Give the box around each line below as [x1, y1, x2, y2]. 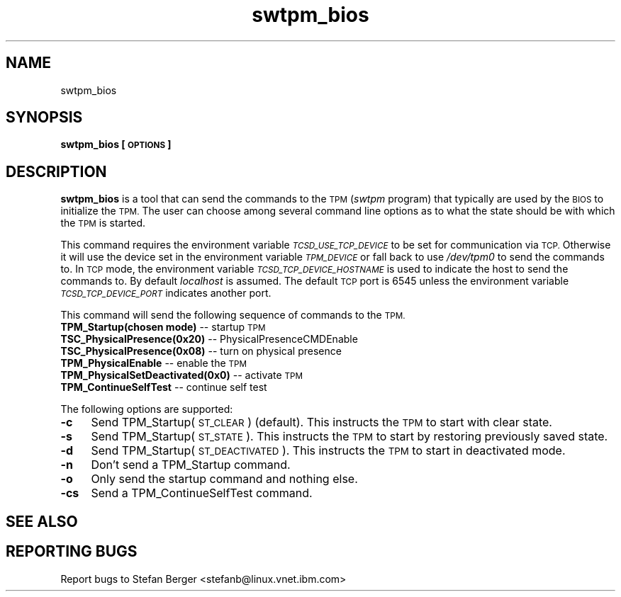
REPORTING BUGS [6, 542, 138, 561]
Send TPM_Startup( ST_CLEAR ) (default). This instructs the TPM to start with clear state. [91, 415, 552, 430]
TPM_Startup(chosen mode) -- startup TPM [60, 321, 266, 334]
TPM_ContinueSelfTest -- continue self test [60, 381, 267, 394]
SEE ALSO [6, 512, 78, 530]
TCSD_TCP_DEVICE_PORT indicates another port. [60, 287, 272, 300]
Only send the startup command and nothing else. [91, 472, 358, 487]
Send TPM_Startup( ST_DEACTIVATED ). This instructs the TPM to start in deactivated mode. [91, 443, 566, 458]
